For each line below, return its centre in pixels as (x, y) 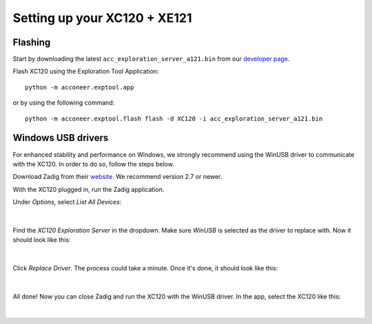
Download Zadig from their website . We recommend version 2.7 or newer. (117, 177)
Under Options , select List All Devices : (67, 202)
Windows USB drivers (61, 138)
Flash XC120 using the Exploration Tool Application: (86, 72)
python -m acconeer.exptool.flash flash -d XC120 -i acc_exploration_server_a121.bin (174, 118)
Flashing (32, 42)
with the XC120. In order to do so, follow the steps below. (94, 164)
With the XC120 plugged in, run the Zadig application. (89, 189)
